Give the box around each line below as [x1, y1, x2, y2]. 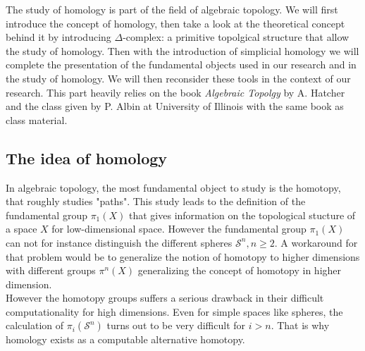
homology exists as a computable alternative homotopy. [6, 332, 245, 347]
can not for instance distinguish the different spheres [6, 235, 233, 250]
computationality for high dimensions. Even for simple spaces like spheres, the [6, 304, 343, 319]
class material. [6, 112, 68, 127]
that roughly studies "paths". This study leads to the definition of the [6, 194, 306, 209]
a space [6, 221, 37, 236]
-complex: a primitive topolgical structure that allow [123, 30, 349, 44]
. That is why [271, 318, 330, 333]
